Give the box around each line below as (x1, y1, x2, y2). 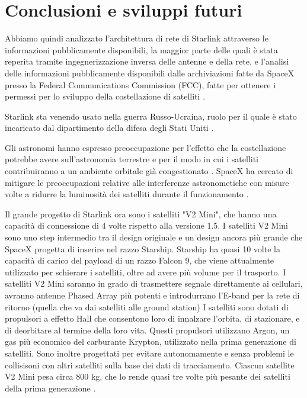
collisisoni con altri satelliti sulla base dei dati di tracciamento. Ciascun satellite (5, 358, 295, 371)
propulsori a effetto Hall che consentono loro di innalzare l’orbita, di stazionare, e (5, 312, 300, 325)
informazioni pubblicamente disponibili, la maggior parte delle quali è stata (5, 43, 278, 56)
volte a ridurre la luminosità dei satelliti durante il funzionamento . (5, 188, 249, 200)
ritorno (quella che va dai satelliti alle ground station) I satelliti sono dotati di (5, 300, 289, 313)
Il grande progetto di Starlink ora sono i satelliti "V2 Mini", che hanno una (5, 207, 277, 220)
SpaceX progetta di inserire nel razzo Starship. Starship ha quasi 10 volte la (5, 242, 280, 255)
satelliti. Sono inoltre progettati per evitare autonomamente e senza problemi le (5, 346, 294, 359)
